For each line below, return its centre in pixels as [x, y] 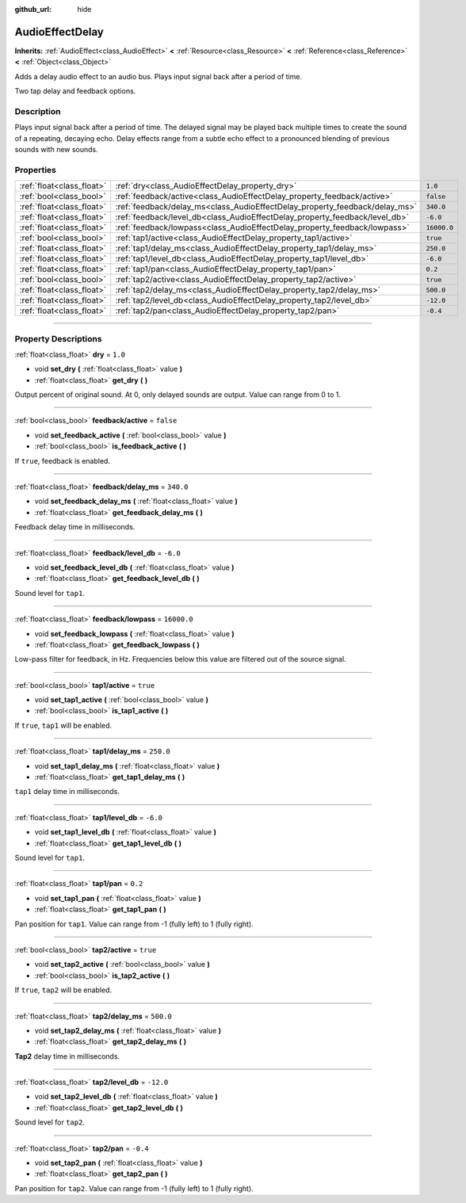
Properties [36, 170]
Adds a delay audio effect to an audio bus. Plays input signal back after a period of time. [159, 76]
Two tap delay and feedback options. [75, 91]
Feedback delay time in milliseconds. [75, 527]
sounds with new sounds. [56, 149]
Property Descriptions [58, 338]
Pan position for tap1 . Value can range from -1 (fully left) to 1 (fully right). [134, 924]
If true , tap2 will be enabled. [63, 990]
